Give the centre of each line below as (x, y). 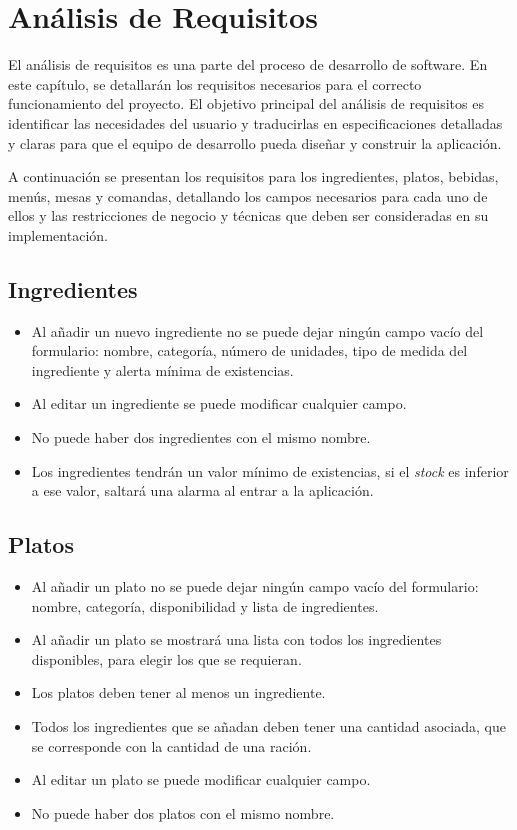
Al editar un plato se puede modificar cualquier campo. (201, 779)
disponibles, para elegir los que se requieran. (166, 658)
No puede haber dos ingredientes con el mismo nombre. (201, 437)
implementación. (58, 234)
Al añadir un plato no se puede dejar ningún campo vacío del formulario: (255, 586)
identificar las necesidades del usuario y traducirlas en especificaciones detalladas (255, 122)
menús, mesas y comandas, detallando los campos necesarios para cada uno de (248, 195)
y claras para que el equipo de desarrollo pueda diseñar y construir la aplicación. (255, 142)
